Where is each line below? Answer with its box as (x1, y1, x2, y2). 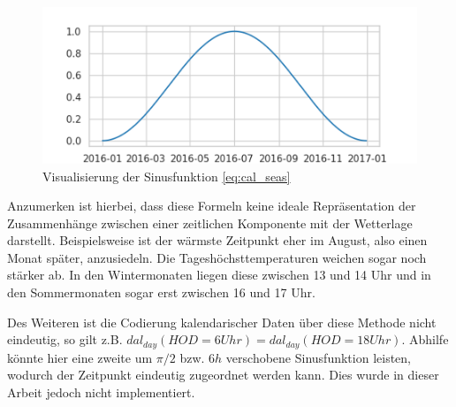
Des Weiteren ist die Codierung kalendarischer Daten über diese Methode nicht (7, 312, 437, 331)
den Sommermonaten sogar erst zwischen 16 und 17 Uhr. (7, 283, 315, 302)
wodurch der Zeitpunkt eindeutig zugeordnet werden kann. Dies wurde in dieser (7, 365, 439, 384)
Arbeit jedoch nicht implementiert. (7, 382, 195, 401)
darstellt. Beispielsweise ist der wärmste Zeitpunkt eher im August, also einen (7, 231, 428, 250)
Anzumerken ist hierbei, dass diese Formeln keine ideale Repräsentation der (7, 196, 416, 215)
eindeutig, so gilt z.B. (7, 330, 123, 349)
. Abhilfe (401, 330, 449, 349)
